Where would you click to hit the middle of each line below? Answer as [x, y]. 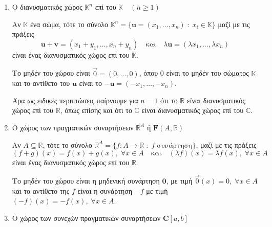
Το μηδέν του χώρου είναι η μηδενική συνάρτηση [86, 180]
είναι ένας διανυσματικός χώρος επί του [71, 162]
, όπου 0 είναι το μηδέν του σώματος [194, 73]
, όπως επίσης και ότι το [96, 110]
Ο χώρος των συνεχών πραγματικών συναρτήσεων [86, 218]
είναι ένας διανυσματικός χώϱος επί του [71, 54]
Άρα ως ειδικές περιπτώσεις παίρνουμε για [75, 100]
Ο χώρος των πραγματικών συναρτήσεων [73, 127]
